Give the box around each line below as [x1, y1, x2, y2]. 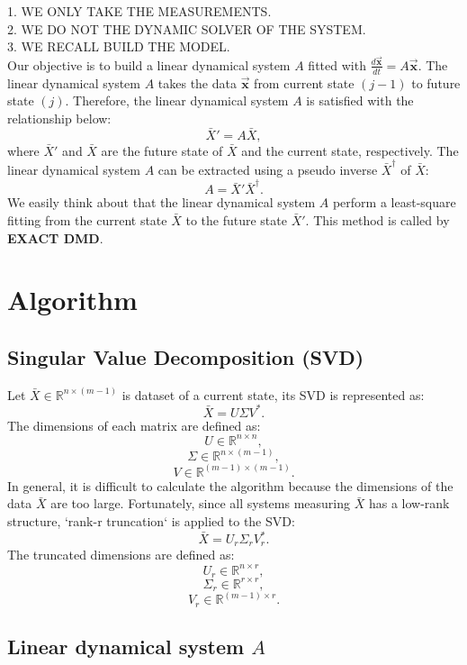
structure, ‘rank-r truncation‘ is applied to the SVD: [7, 511, 295, 530]
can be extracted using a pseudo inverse [157, 160, 378, 178]
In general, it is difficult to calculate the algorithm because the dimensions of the [7, 476, 454, 495]
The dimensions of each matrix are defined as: [7, 415, 261, 434]
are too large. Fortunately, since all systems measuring [50, 494, 350, 513]
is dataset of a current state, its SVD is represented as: [121, 385, 425, 404]
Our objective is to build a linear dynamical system [7, 55, 291, 74]
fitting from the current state [7, 210, 167, 229]
